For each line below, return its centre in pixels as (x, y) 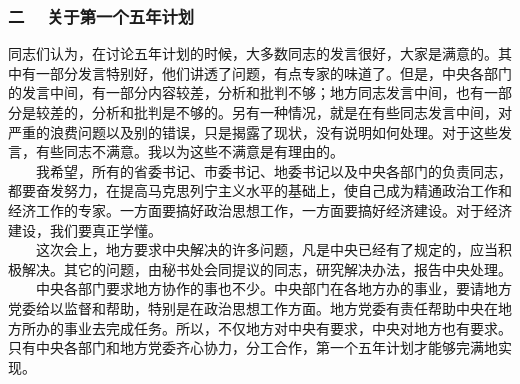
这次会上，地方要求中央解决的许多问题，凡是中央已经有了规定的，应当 (266, 249)
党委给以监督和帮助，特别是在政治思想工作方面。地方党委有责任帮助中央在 (253, 307)
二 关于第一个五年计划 (101, 15)
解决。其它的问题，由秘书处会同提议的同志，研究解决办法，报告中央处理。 (266, 268)
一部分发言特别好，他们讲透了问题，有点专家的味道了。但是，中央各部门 (273, 72)
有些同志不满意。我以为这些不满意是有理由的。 (189, 151)
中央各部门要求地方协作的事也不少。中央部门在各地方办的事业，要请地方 (273, 288)
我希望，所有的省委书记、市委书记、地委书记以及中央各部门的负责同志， (273, 170)
